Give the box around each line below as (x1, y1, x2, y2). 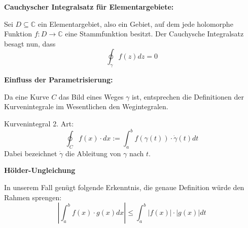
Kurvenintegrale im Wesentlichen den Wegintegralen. (4, 101, 168, 112)
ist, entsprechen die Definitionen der (132, 91, 244, 102)
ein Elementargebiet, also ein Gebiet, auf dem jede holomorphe (38, 18, 233, 29)
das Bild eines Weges (58, 91, 124, 102)
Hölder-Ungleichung (4, 165, 76, 175)
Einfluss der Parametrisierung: (4, 74, 113, 85)
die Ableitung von (65, 148, 121, 158)
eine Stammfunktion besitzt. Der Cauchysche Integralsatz (65, 28, 244, 39)
